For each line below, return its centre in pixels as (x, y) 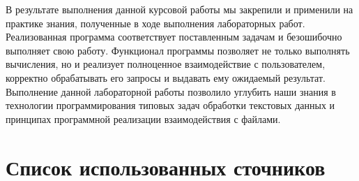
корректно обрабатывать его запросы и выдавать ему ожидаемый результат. (166, 77)
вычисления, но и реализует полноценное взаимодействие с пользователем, (166, 64)
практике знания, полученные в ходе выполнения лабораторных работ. (155, 23)
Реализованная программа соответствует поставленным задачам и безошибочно (174, 37)
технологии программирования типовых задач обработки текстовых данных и (170, 105)
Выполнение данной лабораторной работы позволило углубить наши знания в (171, 91)
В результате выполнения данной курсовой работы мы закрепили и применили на (179, 9)
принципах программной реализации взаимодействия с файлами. (143, 118)
